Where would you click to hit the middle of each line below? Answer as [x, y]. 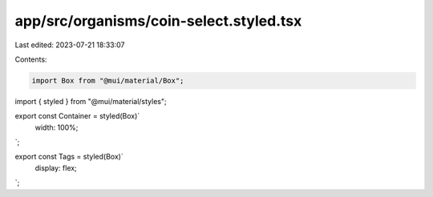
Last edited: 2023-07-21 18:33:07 [70, 45]
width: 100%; [57, 127]
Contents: [31, 59]
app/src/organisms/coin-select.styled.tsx [158, 21]
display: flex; [56, 167]
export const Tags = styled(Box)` [69, 157]
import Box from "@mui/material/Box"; [108, 80]
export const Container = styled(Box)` [77, 116]
